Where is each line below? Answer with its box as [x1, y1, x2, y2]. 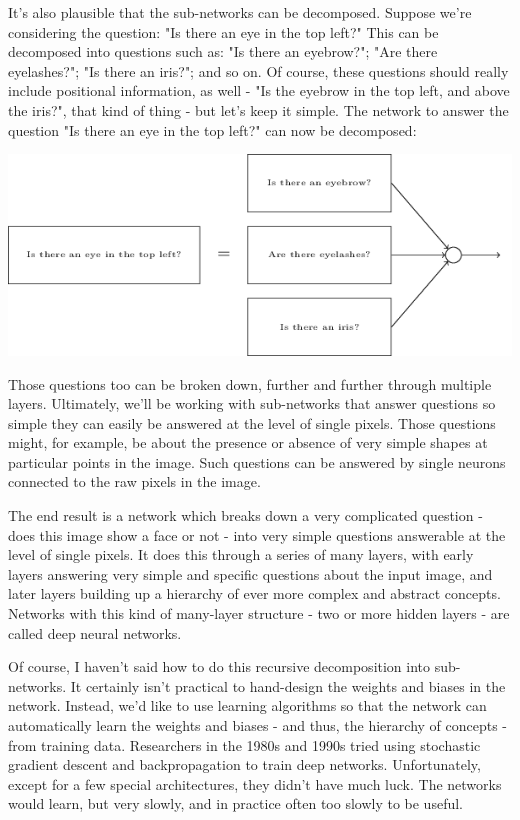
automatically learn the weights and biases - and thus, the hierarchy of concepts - [8, 715, 508, 736]
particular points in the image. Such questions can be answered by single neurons [8, 451, 506, 472]
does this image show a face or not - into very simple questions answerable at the [8, 524, 506, 545]
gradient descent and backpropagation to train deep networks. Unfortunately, [8, 754, 481, 775]
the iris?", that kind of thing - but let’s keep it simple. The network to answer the [8, 99, 509, 120]
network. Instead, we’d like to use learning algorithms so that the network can [8, 695, 487, 716]
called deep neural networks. [8, 622, 182, 643]
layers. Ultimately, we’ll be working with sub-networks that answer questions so [8, 393, 496, 414]
